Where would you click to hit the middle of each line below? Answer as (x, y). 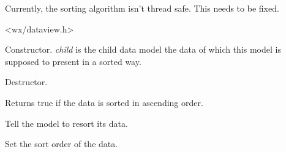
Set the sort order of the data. (62, 144)
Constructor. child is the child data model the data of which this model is (143, 49)
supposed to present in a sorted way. (73, 61)
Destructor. (26, 82)
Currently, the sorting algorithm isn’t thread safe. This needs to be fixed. (142, 8)
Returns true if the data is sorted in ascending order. (104, 102)
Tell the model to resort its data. (66, 123)
